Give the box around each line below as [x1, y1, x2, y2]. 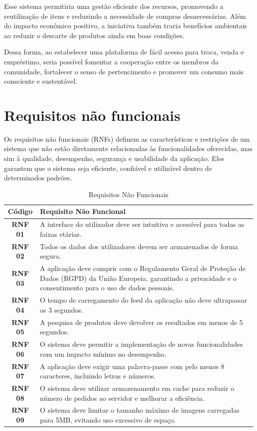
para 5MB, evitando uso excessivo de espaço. [40, 414, 176, 425]
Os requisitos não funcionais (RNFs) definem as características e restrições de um [4, 133, 250, 144]
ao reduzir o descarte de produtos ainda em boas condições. [4, 30, 184, 40]
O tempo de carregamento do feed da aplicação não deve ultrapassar [40, 295, 247, 305]
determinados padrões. [4, 172, 72, 183]
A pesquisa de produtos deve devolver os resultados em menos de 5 [40, 317, 243, 327]
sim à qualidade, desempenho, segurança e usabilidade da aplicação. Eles [4, 153, 224, 163]
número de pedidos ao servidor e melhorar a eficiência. [40, 392, 205, 403]
